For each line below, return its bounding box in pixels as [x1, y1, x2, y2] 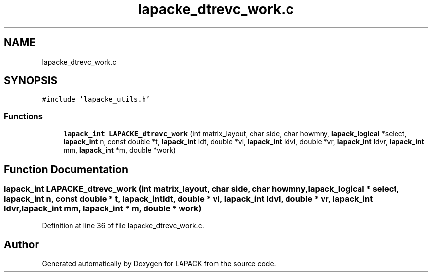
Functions [4, 111, 43, 121]
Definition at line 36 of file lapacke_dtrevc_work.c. [42, 221, 204, 230]
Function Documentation [4, 163, 128, 175]
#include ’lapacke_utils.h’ [42, 95, 150, 103]
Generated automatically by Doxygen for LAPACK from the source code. [42, 259, 276, 268]
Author [4, 238, 39, 251]
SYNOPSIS [4, 74, 58, 87]
